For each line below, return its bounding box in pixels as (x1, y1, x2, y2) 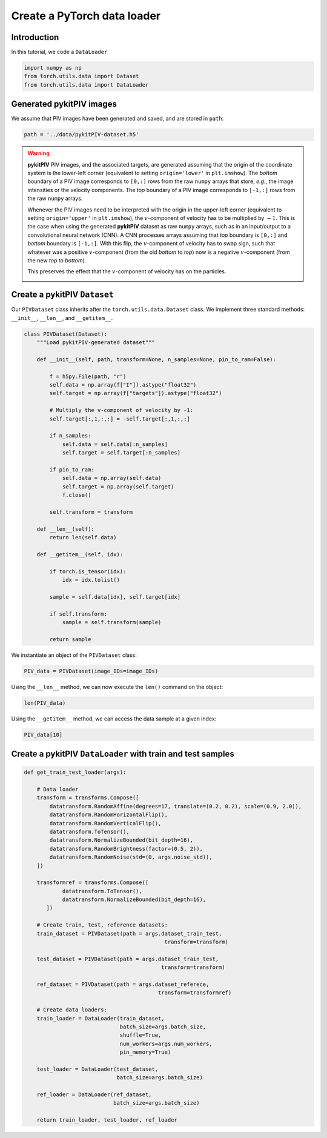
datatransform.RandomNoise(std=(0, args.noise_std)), (49, 854, 213, 860)
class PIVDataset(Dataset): (24, 330, 107, 338)
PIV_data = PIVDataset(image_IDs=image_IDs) (24, 667, 159, 674)
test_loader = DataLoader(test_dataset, (36, 1065, 159, 1073)
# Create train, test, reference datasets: (36, 922, 168, 928)
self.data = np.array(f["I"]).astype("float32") (49, 382, 197, 388)
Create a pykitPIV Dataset (11, 290, 114, 300)
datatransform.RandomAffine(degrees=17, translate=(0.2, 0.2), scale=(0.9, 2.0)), (49, 803, 302, 810)
